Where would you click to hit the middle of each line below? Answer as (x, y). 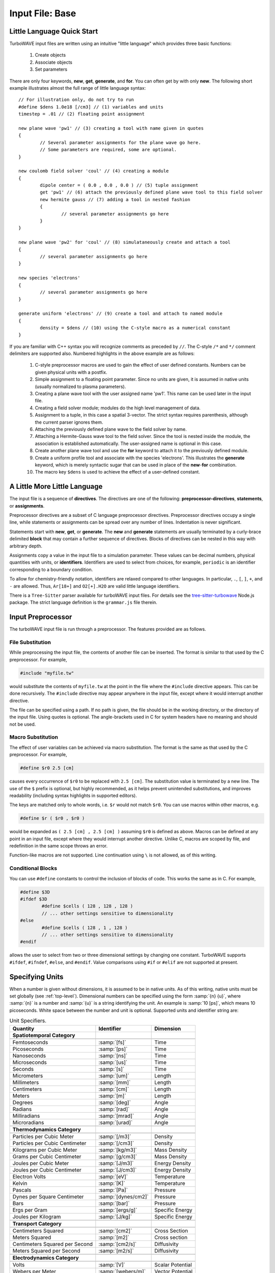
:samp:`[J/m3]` (116, 1163)
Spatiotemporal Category (44, 1035)
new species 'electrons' (49, 278)
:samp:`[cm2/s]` (118, 1244)
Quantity (23, 1029)
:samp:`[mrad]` (116, 1116)
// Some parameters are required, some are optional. (108, 150)
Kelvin (20, 1183)
